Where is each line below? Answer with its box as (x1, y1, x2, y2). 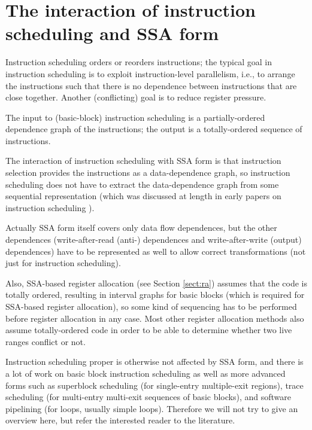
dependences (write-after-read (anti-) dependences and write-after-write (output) (5, 233, 302, 246)
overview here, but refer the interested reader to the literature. (5, 414, 235, 426)
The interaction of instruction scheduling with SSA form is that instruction (5, 154, 281, 167)
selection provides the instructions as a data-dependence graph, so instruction (5, 166, 290, 179)
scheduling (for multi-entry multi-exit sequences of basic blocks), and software (5, 391, 291, 403)
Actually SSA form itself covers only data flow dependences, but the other (5, 221, 277, 234)
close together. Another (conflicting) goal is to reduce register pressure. (5, 91, 266, 103)
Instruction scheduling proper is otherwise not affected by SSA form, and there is (5, 355, 304, 368)
